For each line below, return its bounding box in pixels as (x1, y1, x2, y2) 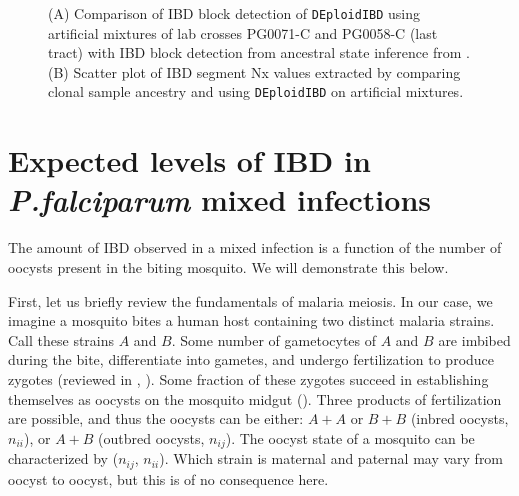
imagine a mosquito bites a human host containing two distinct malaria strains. (8, 310, 495, 331)
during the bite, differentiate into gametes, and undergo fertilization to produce (8, 349, 495, 370)
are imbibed (438, 329, 511, 350)
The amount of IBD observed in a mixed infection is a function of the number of (8, 237, 502, 258)
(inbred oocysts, (410, 408, 509, 429)
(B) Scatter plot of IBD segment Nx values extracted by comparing (48, 61, 461, 82)
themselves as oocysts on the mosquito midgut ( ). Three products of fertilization (8, 388, 502, 409)
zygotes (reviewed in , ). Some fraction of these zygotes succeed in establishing (8, 368, 489, 389)
